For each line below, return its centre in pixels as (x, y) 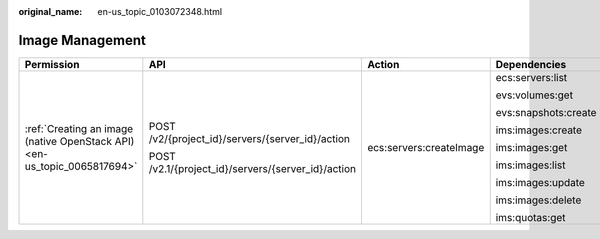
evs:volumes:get (534, 95)
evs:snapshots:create (546, 112)
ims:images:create (539, 130)
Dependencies (531, 64)
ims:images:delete (538, 200)
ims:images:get (531, 147)
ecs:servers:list (531, 77)
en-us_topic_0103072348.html (160, 11)
